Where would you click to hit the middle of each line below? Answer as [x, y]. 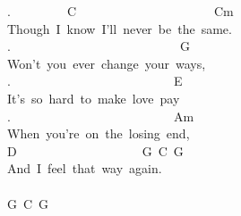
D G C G [95, 150]
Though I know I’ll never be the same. [120, 28]
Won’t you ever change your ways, [107, 63]
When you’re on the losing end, [99, 133]
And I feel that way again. [85, 168]
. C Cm [120, 11]
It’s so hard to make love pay [94, 98]
